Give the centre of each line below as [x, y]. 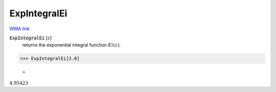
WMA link [20, 29]
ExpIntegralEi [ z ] [31, 38]
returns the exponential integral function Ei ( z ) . [72, 45]
